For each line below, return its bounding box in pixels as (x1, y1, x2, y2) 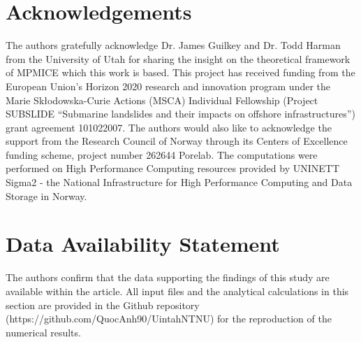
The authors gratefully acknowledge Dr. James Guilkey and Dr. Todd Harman (6, 38, 341, 52)
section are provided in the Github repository (6, 297, 200, 312)
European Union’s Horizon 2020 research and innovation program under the (6, 78, 331, 93)
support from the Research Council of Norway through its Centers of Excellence (6, 134, 348, 148)
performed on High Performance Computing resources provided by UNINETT (6, 161, 340, 176)
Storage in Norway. (6, 188, 87, 203)
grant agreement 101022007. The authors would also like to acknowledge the (6, 120, 332, 134)
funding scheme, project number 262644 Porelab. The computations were (6, 147, 318, 162)
